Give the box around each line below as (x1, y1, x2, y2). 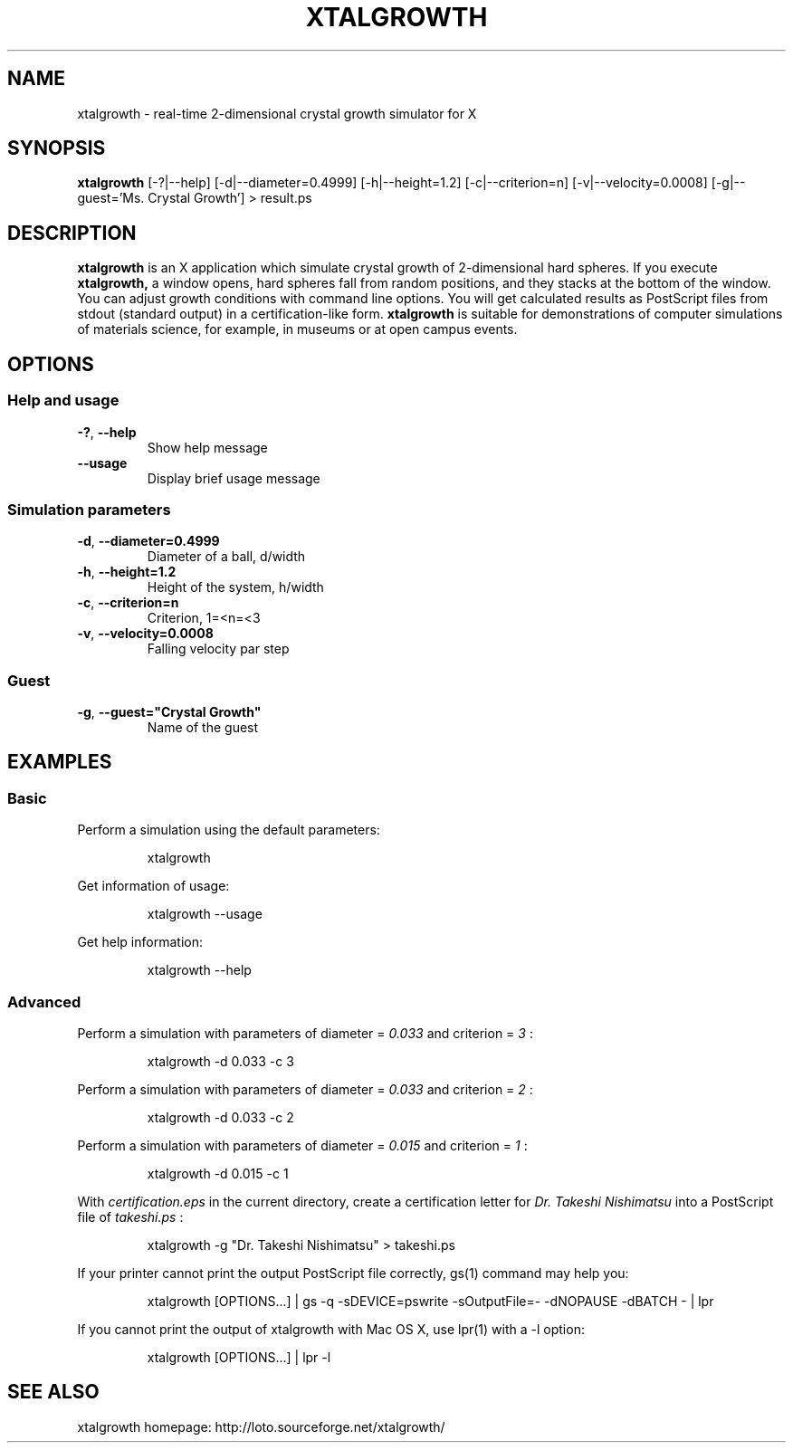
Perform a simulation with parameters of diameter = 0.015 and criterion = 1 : (77, 1137, 528, 1153)
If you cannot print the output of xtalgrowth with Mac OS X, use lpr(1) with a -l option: (77, 1321, 585, 1337)
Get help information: (77, 934, 203, 950)
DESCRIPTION (7, 221, 137, 244)
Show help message (147, 439, 268, 455)
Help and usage (7, 391, 119, 410)
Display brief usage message (147, 470, 320, 486)
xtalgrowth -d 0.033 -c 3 (147, 1053, 294, 1069)
